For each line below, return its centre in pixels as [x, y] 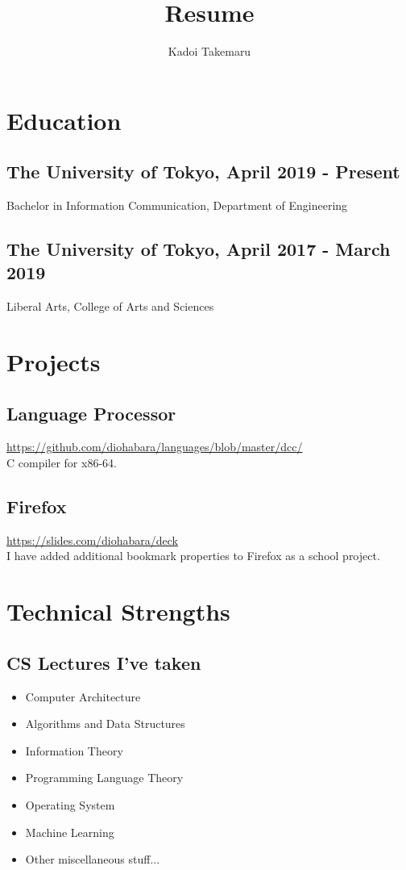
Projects [54, 362]
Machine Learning [70, 832]
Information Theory [74, 750]
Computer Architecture [83, 696]
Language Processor [91, 413]
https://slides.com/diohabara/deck [93, 540]
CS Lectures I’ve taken [104, 662]
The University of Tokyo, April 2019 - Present [203, 171]
